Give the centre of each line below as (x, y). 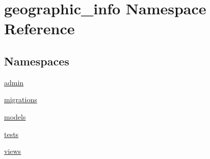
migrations (21, 99)
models (15, 116)
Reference (40, 28)
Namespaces (37, 61)
